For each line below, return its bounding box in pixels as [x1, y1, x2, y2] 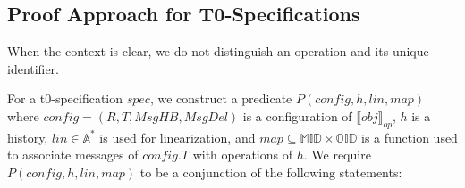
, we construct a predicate [149, 89, 292, 108]
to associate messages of [7, 145, 139, 164]
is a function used [361, 127, 458, 146]
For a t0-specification [7, 89, 123, 108]
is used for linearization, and [99, 127, 256, 146]
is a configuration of [242, 106, 352, 125]
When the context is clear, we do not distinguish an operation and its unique [7, 42, 429, 61]
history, [7, 127, 48, 146]
